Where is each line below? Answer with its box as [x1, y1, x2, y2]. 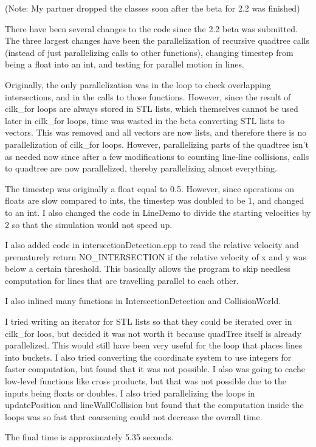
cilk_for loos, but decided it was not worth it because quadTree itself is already [5, 327, 301, 339]
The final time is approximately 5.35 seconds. [5, 431, 174, 443]
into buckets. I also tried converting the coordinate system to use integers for [5, 350, 292, 363]
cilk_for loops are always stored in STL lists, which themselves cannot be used [5, 102, 298, 115]
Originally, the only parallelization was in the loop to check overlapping [5, 78, 271, 91]
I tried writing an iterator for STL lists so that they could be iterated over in [5, 315, 292, 328]
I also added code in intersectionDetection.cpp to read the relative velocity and [5, 238, 299, 251]
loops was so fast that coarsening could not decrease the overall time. [5, 410, 263, 423]
